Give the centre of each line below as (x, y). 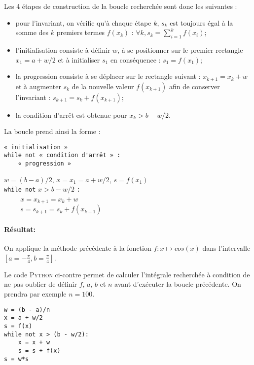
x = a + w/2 (23, 318)
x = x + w (34, 343)
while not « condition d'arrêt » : (62, 155)
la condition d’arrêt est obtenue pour (71, 115)
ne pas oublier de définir (40, 284)
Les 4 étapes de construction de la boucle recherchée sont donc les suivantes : (121, 6)
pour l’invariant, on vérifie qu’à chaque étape (83, 22)
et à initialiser (79, 59)
